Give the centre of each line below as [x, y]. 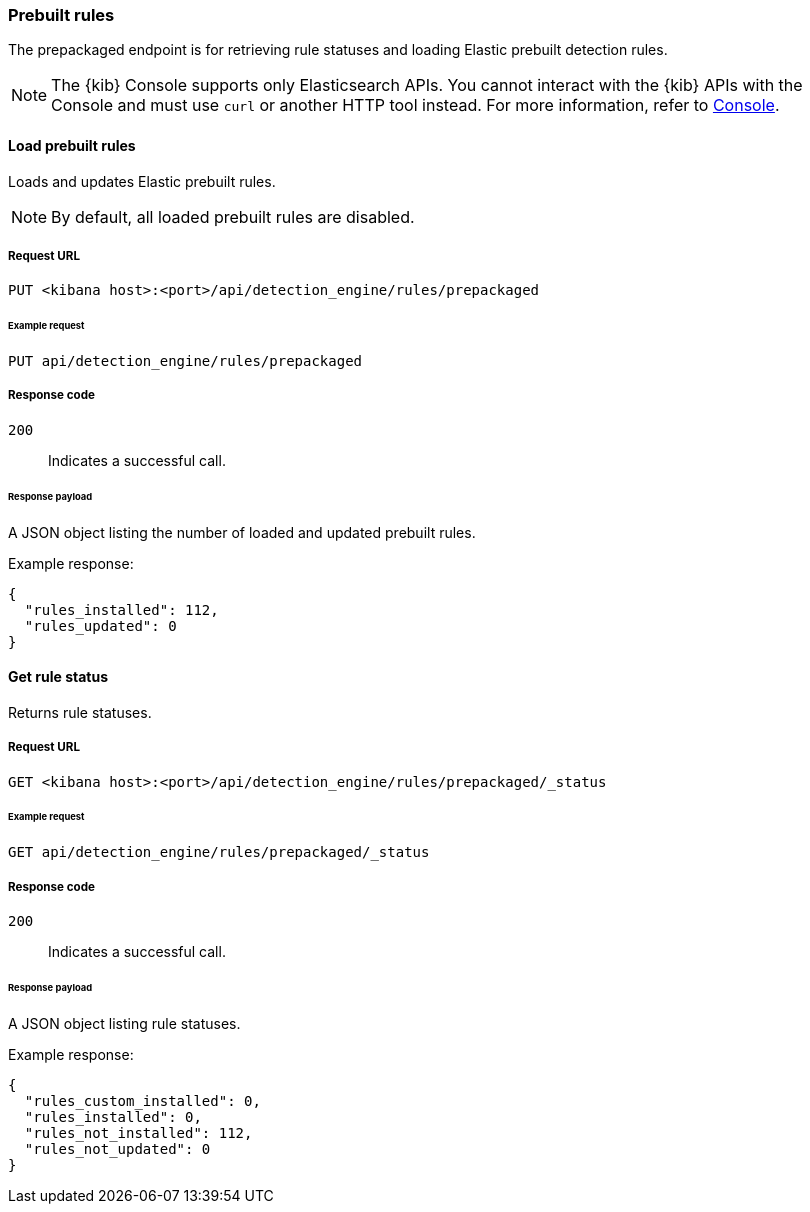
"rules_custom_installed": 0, [142, 1100]
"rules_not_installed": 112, [138, 1132]
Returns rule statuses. [80, 712]
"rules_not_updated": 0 [117, 1148]
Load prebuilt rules [72, 145]
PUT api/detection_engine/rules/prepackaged [185, 361]
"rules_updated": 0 [100, 625]
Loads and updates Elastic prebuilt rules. [142, 181]
